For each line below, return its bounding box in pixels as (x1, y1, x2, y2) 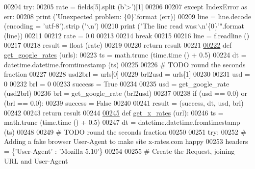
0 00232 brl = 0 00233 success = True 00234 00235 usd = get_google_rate (4, 78, 229, 88)
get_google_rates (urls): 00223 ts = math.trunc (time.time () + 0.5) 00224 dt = (4, 49, 247, 59)
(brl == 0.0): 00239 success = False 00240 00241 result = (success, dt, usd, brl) (4, 97, 244, 108)
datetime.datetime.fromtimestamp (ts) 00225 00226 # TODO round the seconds (4, 59, 246, 69)
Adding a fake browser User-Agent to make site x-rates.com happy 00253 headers (4, 136, 248, 146)
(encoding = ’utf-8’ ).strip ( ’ (4, 21, 87, 31)
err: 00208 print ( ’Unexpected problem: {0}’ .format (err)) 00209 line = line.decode (4, 11, 251, 21)
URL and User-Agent (4, 155, 68, 166)
